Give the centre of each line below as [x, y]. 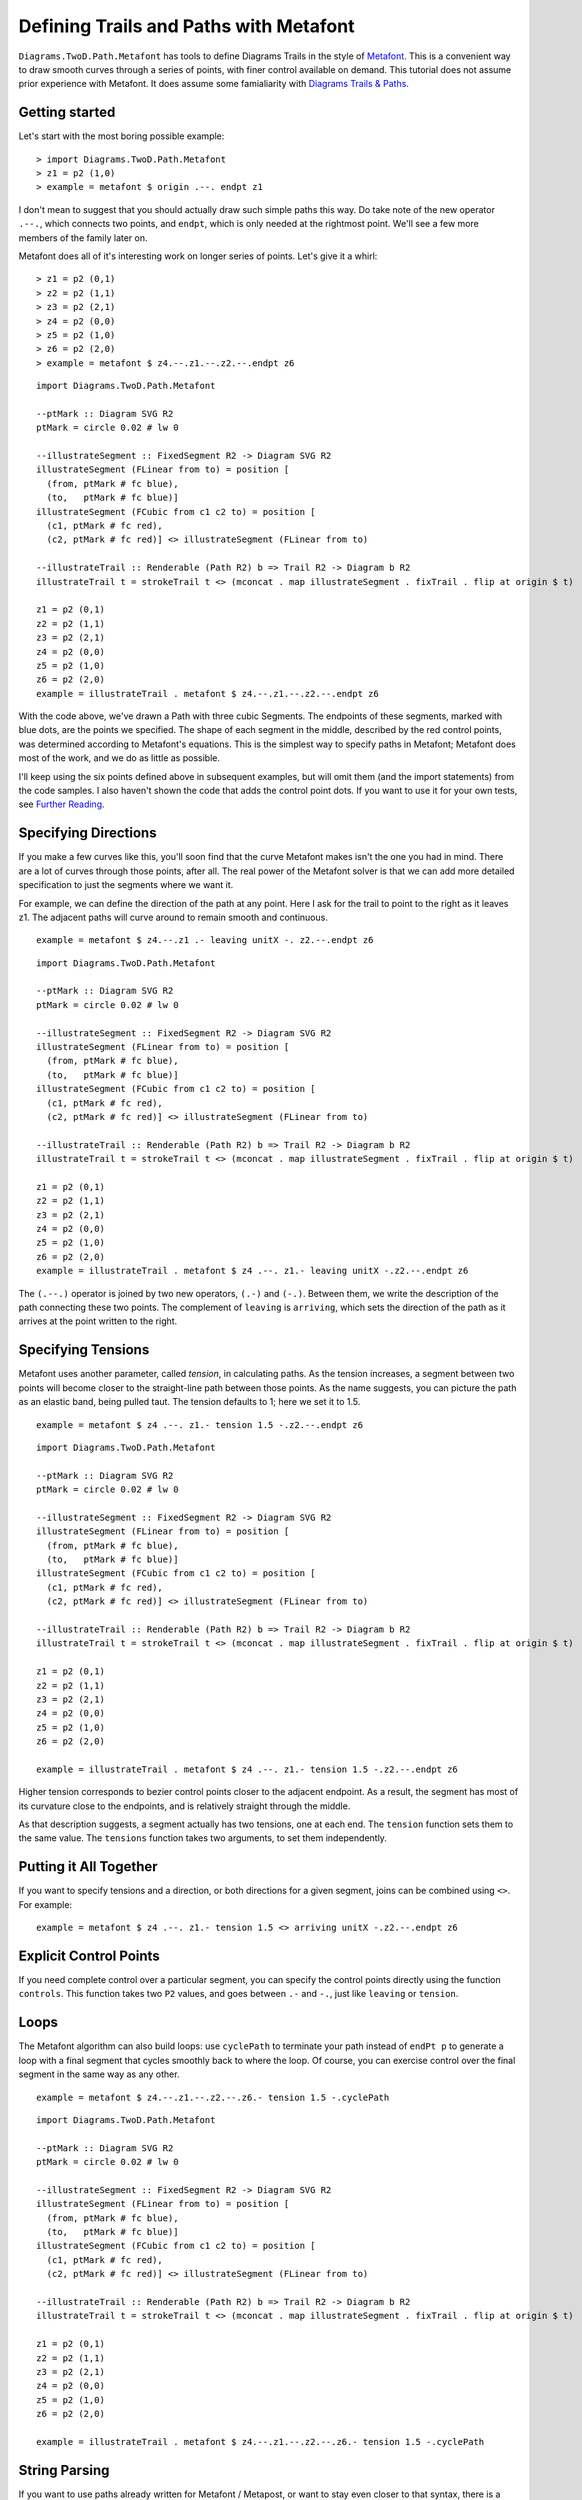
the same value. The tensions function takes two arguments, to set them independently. [202, 1838]
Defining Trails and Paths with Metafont [186, 26]
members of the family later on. [83, 237]
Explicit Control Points [89, 1955]
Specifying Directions [87, 833]
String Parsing [64, 2470]
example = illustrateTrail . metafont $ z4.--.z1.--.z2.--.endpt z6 [207, 693]
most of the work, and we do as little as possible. [119, 758]
